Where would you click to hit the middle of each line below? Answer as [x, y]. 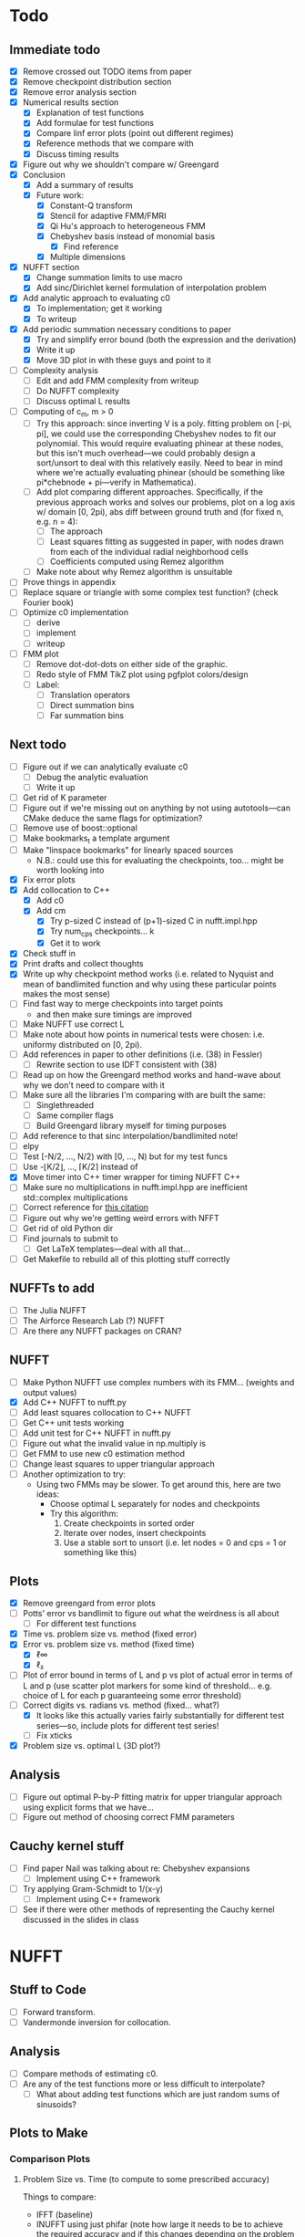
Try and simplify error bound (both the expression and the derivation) [166, 340]
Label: [48, 685]
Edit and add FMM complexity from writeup [117, 381]
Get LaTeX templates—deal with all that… [113, 1249]
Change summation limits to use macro [109, 277]
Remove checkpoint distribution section [97, 82]
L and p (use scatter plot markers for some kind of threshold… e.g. [147, 1686]
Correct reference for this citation [85, 1207]
